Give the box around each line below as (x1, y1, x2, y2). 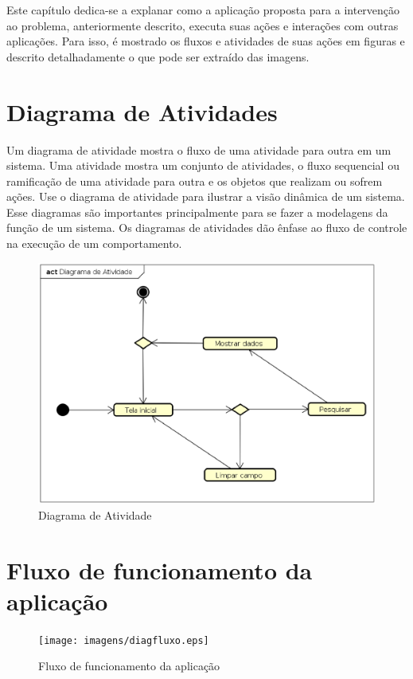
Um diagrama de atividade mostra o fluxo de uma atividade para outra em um (6, 141, 392, 158)
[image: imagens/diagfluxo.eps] (38, 634, 209, 646)
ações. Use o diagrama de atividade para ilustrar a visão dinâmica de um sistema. (6, 188, 405, 205)
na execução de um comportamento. (6, 235, 182, 252)
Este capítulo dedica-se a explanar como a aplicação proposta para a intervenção (6, 2, 400, 18)
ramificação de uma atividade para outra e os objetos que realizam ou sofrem (6, 172, 383, 189)
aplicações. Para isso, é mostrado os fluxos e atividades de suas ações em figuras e (6, 33, 405, 49)
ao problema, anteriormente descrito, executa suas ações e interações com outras (6, 17, 399, 33)
